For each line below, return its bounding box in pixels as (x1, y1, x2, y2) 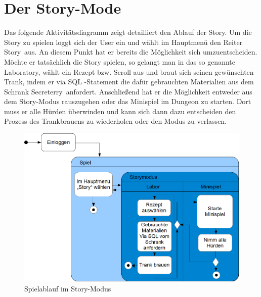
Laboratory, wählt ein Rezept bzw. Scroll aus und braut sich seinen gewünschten (4, 66, 254, 77)
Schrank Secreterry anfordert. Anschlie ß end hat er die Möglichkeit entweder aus (4, 86, 252, 96)
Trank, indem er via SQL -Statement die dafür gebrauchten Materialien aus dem (4, 76, 254, 87)
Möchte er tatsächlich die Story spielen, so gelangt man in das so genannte (4, 56, 235, 67)
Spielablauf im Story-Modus (24, 283, 111, 293)
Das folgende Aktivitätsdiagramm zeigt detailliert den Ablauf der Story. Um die (4, 27, 252, 37)
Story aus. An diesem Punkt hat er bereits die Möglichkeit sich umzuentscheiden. (4, 46, 257, 57)
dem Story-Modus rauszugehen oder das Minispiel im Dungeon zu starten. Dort (4, 96, 251, 107)
